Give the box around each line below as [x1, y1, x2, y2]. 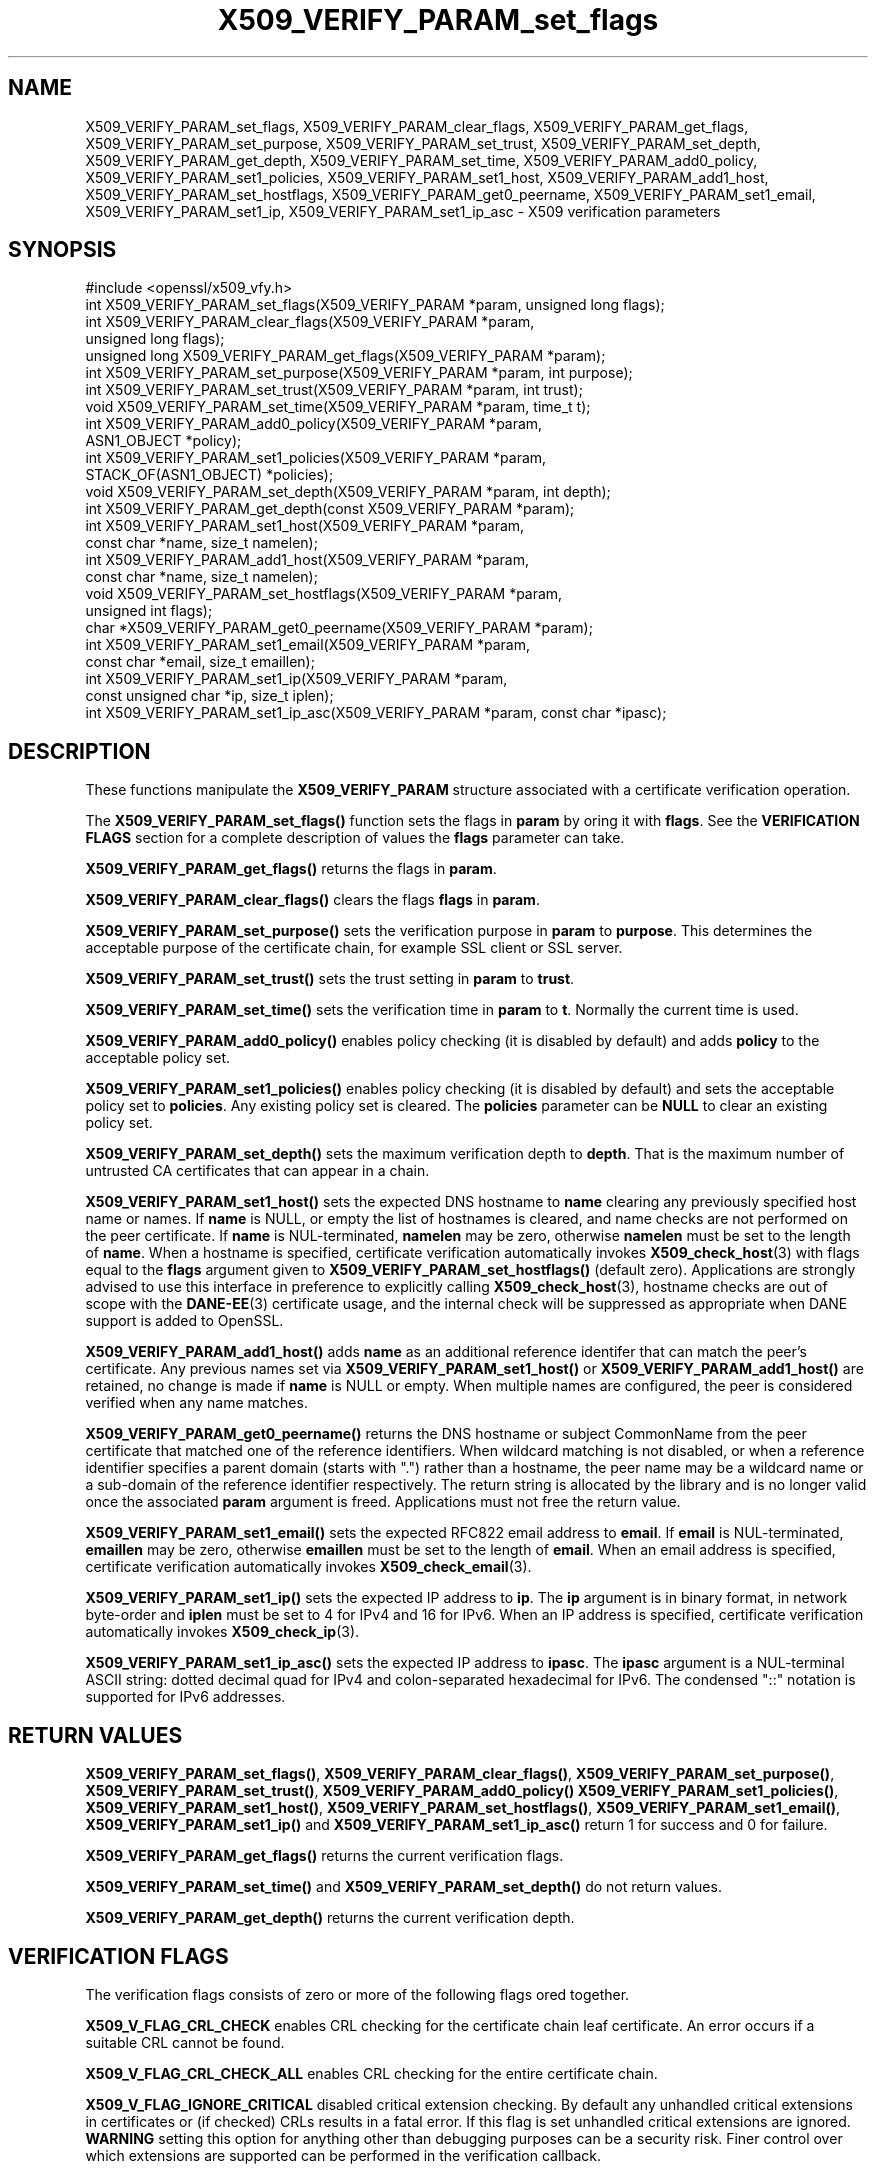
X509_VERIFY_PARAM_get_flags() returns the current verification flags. [85, 1847, 564, 1865]
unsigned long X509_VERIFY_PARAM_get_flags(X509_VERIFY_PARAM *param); [85, 347, 606, 365]
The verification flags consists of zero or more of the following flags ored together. [85, 1985, 630, 2003]
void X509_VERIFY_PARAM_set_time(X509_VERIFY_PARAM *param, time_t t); [85, 398, 591, 416]
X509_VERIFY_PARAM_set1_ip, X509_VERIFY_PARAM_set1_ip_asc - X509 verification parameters [85, 202, 721, 220]
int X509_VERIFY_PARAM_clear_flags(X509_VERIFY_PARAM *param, [85, 313, 535, 331]
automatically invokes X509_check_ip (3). [85, 1623, 360, 1641]
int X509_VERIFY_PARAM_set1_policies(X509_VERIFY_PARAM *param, [85, 449, 547, 467]
